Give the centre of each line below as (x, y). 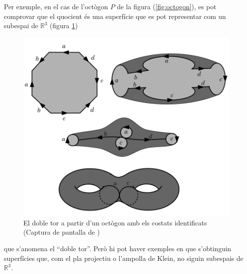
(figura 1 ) (64, 26)
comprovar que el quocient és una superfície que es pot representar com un (115, 16)
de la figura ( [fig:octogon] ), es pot (166, 6)
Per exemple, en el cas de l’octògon (56, 6)
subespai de (21, 26)
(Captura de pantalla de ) (62, 232)
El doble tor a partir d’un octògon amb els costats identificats (115, 222)
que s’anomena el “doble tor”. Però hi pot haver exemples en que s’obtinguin (118, 248)
